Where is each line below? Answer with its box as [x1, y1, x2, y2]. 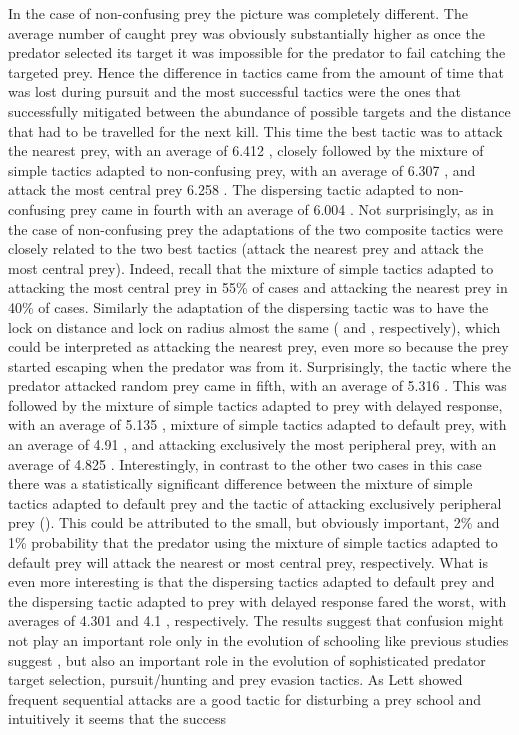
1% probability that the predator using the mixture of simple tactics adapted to [8, 532, 498, 553]
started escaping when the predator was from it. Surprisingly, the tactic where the [8, 355, 512, 376]
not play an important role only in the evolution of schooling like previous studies [8, 630, 509, 650]
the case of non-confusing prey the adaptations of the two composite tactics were [8, 218, 504, 239]
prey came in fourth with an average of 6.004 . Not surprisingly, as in [69, 198, 494, 219]
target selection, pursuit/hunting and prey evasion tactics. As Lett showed [8, 669, 463, 690]
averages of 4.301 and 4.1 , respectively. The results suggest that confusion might [8, 610, 504, 631]
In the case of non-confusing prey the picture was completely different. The [8, 3, 468, 23]
